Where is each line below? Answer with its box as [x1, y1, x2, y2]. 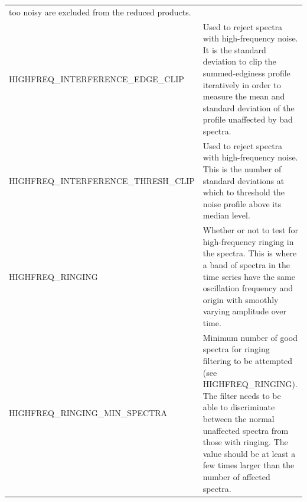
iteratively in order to [203, 78, 281, 91]
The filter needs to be [203, 389, 281, 401]
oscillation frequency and [203, 282, 293, 294]
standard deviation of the [203, 101, 295, 114]
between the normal [203, 412, 275, 424]
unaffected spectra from [203, 424, 289, 436]
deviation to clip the [203, 55, 276, 67]
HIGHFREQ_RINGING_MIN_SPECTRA [9, 407, 168, 419]
